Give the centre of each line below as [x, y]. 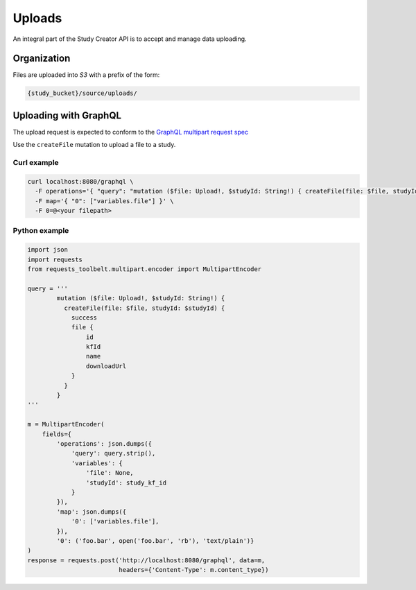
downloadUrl [106, 366]
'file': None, [110, 473]
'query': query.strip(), [113, 453]
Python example [41, 231]
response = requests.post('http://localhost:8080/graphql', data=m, [146, 560]
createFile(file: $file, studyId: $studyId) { [144, 308]
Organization [42, 59]
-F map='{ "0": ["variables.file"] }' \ [104, 201]
